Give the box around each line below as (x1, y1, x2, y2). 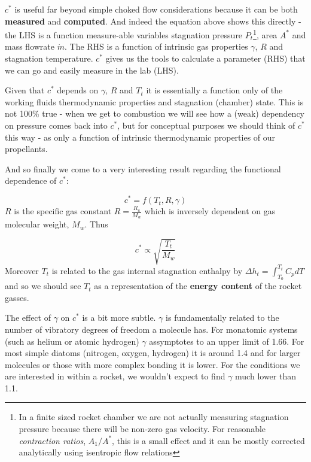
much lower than (235, 370, 296, 382)
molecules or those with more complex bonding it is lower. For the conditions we (5, 358, 300, 370)
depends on (57, 84, 99, 96)
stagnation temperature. (5, 52, 93, 65)
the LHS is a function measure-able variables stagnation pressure (5, 28, 243, 41)
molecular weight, (5, 218, 69, 230)
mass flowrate (5, 40, 55, 53)
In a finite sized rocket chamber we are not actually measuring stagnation (19, 411, 289, 423)
